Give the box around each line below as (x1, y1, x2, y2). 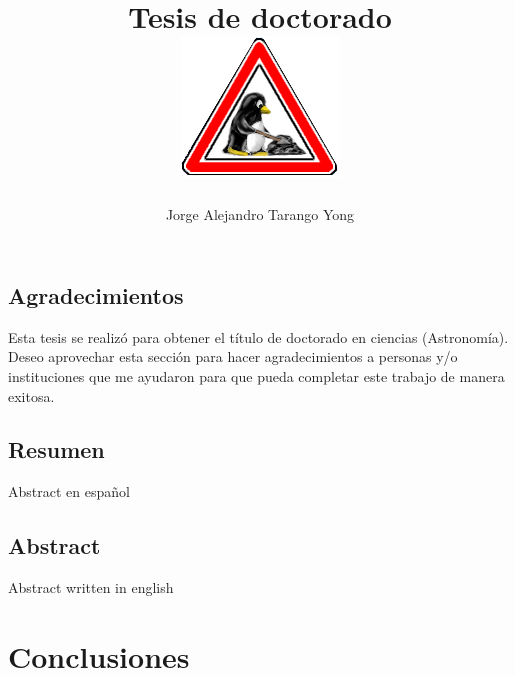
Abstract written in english (8, 577, 174, 598)
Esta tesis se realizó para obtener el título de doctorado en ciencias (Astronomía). (8, 326, 509, 347)
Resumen (8, 434, 105, 465)
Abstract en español (8, 481, 130, 502)
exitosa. (8, 385, 55, 406)
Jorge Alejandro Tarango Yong (165, 204, 355, 225)
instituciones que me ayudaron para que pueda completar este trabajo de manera (8, 365, 505, 386)
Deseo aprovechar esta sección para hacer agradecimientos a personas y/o (8, 346, 458, 367)
